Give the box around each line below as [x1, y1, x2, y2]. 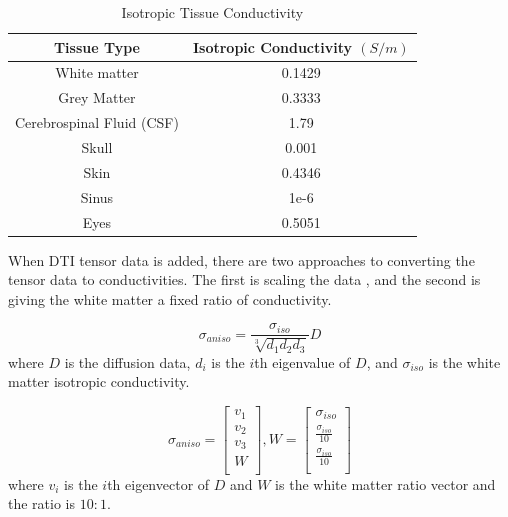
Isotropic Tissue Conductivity [121, 2, 304, 22]
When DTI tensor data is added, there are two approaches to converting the [8, 249, 475, 270]
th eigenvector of [107, 473, 210, 494]
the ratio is [8, 493, 76, 514]
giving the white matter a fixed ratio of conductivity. [8, 288, 332, 309]
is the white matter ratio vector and [275, 473, 496, 494]
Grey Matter [58, 87, 136, 108]
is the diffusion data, [64, 351, 191, 372]
